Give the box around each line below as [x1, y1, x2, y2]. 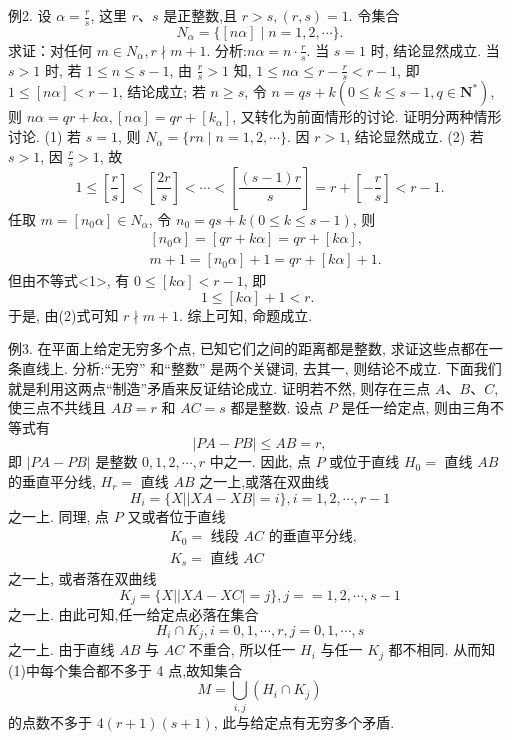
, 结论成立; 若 [118, 81, 206, 102]
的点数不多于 [8, 711, 92, 732]
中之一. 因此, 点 [209, 451, 311, 472]
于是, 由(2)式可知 [8, 304, 119, 325]
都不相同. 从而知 [388, 639, 496, 660]
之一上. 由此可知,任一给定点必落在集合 [8, 604, 259, 625]
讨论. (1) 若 [8, 126, 82, 147]
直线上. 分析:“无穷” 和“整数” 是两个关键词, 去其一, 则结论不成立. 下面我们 [21, 357, 502, 378]
